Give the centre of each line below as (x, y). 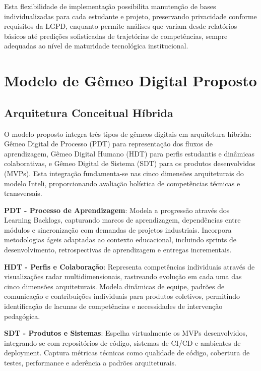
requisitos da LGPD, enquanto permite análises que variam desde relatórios (121, 26)
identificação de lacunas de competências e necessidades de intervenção (113, 306)
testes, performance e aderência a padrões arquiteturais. (90, 363)
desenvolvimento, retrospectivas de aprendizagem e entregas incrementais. (118, 250)
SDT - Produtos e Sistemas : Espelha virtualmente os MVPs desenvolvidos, (126, 333)
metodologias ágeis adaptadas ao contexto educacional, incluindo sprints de (120, 240)
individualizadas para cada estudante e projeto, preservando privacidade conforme (130, 16)
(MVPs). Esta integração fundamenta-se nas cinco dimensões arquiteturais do (124, 173)
